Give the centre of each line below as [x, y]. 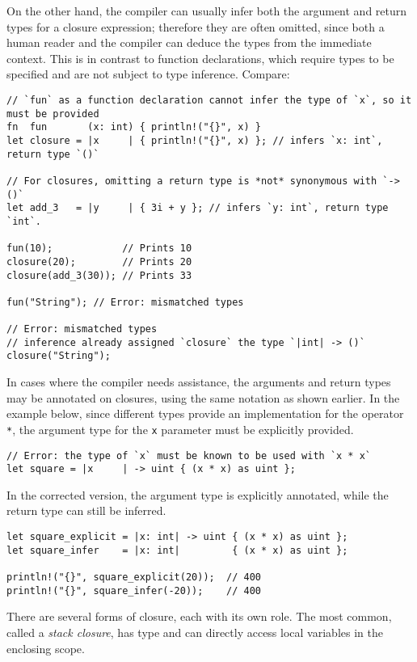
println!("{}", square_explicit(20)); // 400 [134, 577]
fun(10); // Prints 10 [99, 249]
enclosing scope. [46, 648]
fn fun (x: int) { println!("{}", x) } [134, 127]
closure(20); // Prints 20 [99, 261]
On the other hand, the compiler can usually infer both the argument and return [207, 11]
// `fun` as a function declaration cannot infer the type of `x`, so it [209, 100]
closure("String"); [59, 356]
